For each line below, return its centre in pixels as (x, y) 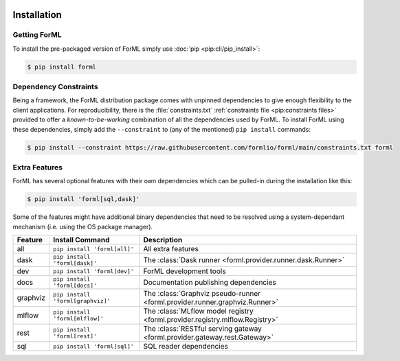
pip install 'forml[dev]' (93, 271)
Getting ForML (37, 35)
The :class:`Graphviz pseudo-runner (202, 294)
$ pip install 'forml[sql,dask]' (84, 199)
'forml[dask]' (75, 263)
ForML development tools (185, 271)
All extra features (171, 249)
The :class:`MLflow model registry (198, 311)
